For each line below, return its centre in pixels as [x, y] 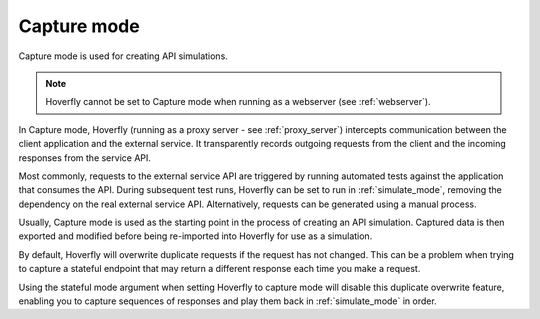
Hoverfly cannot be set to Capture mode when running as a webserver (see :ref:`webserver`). [238, 102]
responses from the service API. [85, 157]
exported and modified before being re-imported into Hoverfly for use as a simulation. [195, 236]
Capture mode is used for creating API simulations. [123, 56]
